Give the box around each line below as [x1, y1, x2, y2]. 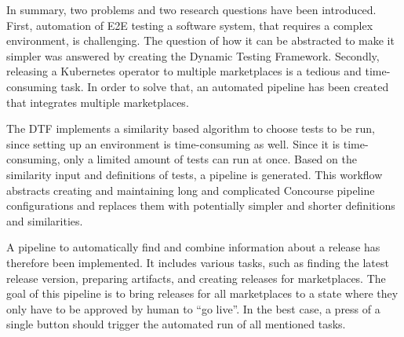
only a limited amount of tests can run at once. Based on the [64, 151, 357, 167]
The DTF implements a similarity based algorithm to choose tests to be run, [6, 120, 375, 137]
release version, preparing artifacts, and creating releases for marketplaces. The [6, 269, 386, 286]
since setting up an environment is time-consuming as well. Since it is [6, 135, 340, 152]
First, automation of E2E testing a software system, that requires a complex [6, 16, 373, 33]
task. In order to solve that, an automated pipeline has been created [60, 78, 389, 94]
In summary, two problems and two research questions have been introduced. [6, 2, 377, 17]
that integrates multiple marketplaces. [6, 93, 189, 110]
